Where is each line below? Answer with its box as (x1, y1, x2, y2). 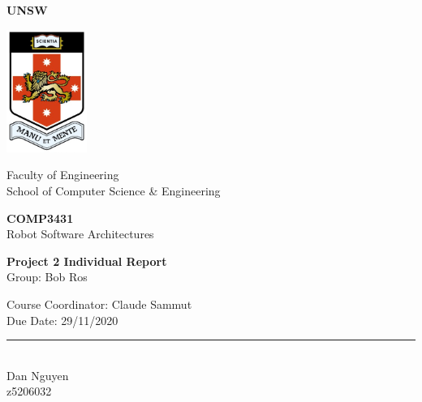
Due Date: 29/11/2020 (6, 311, 118, 328)
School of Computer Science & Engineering (6, 182, 221, 199)
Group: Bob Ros (6, 268, 88, 285)
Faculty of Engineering (6, 166, 119, 183)
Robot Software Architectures (6, 225, 154, 242)
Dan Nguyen (6, 366, 69, 383)
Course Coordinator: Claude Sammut (6, 295, 192, 312)
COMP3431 (6, 209, 74, 226)
